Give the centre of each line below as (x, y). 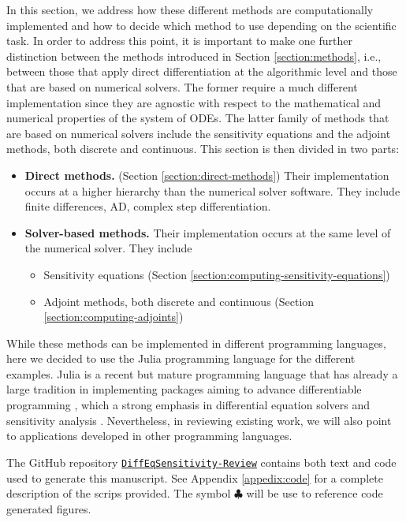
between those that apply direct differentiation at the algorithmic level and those (202, 71)
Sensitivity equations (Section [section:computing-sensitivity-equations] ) (217, 274)
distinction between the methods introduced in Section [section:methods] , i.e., (194, 56)
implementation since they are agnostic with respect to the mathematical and (194, 102)
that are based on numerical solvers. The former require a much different (182, 86)
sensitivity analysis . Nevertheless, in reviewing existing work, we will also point (199, 420)
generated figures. (49, 508)
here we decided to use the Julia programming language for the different (181, 358)
